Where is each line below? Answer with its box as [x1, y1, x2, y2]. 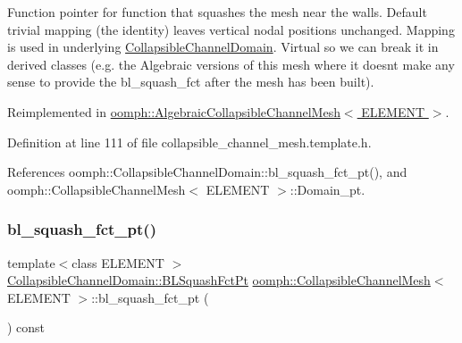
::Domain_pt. [290, 180, 365, 198]
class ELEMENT [71, 253, 164, 272]
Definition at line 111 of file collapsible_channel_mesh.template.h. [7, 132, 372, 151]
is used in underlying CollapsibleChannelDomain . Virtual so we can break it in [7, 38, 439, 56]
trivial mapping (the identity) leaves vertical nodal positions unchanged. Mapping [7, 20, 455, 38]
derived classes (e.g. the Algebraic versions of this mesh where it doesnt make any [7, 54, 455, 73]
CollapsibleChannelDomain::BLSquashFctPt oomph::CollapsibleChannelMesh [7, 271, 431, 289]
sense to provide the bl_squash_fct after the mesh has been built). [7, 72, 374, 91]
